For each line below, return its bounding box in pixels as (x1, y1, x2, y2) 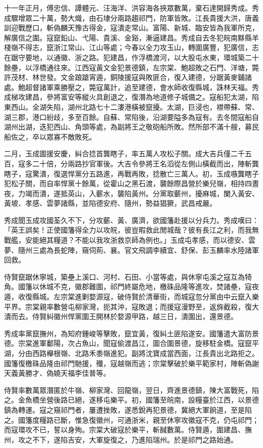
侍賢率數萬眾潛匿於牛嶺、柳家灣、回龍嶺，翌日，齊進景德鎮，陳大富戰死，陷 (4, 384, 259, 395)
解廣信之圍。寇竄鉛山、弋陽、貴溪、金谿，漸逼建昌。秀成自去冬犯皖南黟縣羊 (4, 32, 259, 42)
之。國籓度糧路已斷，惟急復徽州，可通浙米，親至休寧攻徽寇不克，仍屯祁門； (4, 414, 259, 425)
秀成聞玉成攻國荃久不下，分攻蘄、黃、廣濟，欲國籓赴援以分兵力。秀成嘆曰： (4, 214, 259, 225)
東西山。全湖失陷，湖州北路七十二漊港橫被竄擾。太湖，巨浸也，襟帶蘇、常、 (4, 101, 259, 112)
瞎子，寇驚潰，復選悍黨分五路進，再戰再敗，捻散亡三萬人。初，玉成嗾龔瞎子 (4, 168, 259, 178)
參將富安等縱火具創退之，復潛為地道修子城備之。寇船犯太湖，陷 (46, 92, 259, 102)
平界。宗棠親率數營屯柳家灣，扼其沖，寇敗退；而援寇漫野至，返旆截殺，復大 (4, 301, 259, 311)
